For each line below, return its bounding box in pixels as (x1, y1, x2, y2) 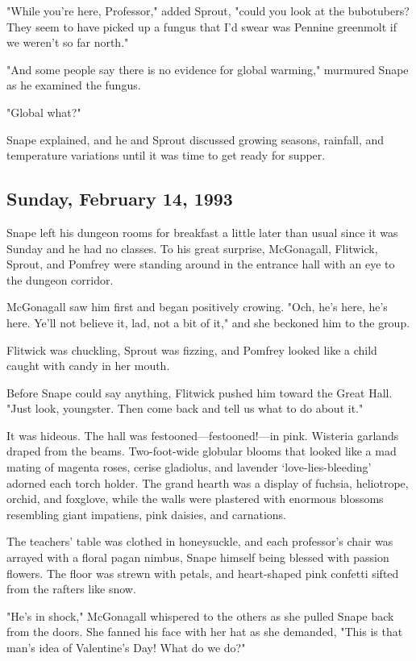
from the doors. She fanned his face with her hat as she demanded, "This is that (6, 623, 403, 640)
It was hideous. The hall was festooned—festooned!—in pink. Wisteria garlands (6, 426, 399, 443)
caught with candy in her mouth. (6, 357, 170, 374)
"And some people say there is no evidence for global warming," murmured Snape (6, 60, 409, 77)
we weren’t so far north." (6, 34, 129, 51)
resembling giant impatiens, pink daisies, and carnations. (6, 505, 286, 522)
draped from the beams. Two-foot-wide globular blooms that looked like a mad (6, 443, 397, 459)
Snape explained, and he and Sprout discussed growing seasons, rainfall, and (6, 131, 385, 148)
